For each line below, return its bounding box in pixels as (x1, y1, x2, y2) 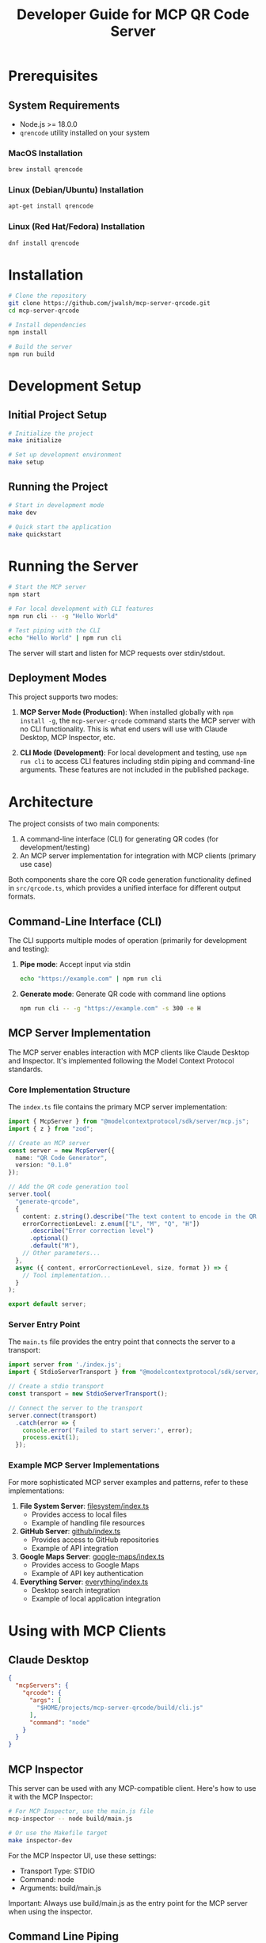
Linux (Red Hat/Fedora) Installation (8, 221, 145, 232)
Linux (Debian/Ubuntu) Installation (8, 185, 144, 196)
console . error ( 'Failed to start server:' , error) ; (22, 1426, 193, 1434)
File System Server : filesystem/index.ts (19, 1502, 149, 1511)
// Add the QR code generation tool (8, 1183, 129, 1191)
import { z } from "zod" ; (8, 1124, 93, 1132)
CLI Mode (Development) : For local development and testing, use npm (19, 748, 247, 758)
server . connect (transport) (8, 1411, 97, 1419)
